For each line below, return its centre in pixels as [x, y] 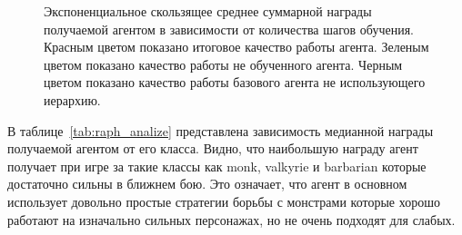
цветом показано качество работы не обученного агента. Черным [223, 64]
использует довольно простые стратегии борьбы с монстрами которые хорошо [224, 201]
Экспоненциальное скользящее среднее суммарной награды [208, 11]
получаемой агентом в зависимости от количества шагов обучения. [229, 29]
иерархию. [72, 99]
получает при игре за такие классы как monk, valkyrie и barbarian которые [217, 166]
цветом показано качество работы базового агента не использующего [235, 82]
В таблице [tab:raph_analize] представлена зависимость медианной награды [221, 130]
